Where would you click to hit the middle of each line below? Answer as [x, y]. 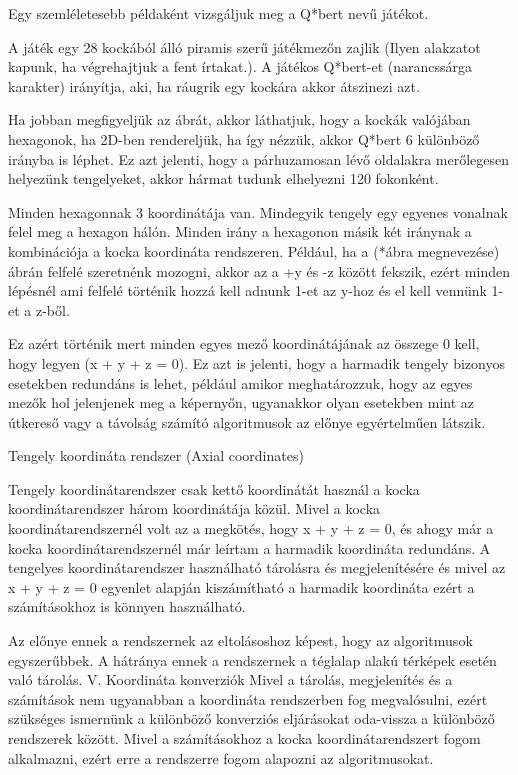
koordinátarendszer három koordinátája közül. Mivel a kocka [194, 508]
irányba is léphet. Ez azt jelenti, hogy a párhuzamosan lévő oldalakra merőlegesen [259, 158]
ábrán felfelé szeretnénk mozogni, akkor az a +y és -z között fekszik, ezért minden [259, 270]
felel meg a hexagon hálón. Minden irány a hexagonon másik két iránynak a [240, 231]
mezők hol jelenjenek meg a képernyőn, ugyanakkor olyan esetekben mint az [241, 402]
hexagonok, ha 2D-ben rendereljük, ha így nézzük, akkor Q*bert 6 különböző [244, 138]
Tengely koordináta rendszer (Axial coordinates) [156, 455]
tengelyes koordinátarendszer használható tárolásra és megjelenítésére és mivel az [257, 567]
